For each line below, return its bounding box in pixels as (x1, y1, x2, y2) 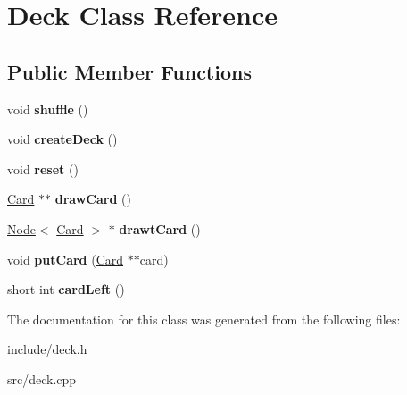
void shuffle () (7, 99, 88, 118)
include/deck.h (7, 340, 87, 358)
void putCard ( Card (7, 249, 124, 268)
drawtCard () (119, 219, 201, 238)
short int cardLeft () (7, 280, 125, 298)
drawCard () (54, 189, 131, 208)
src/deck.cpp (7, 369, 77, 388)
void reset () (7, 159, 79, 178)
